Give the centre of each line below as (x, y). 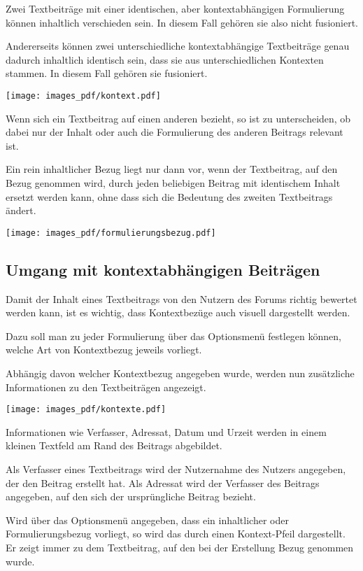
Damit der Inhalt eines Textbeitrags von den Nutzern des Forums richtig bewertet (181, 298)
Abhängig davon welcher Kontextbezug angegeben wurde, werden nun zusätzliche (180, 373)
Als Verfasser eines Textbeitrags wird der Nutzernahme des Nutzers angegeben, (176, 469)
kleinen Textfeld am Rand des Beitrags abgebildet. (114, 445)
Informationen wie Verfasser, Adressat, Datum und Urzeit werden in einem (166, 431)
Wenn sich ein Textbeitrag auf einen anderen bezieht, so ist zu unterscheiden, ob (178, 118)
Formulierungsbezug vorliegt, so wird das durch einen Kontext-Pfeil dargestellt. (176, 534)
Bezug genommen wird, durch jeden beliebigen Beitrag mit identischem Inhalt (173, 183)
